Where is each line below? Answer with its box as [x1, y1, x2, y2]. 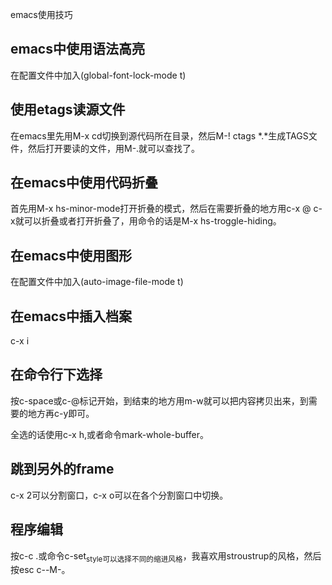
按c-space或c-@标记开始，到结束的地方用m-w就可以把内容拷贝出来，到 [10, 394, 309, 407]
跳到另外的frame [10, 461, 115, 478]
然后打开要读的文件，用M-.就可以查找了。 [27, 142, 201, 154]
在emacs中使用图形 [10, 247, 132, 264]
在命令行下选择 [10, 366, 103, 383]
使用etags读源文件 [10, 101, 126, 118]
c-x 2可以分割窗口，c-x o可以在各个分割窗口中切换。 [10, 489, 229, 501]
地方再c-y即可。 [27, 407, 95, 419]
